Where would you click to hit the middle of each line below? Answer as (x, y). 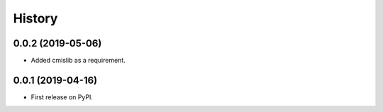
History (35, 18)
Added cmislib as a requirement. (78, 61)
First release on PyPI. (62, 97)
